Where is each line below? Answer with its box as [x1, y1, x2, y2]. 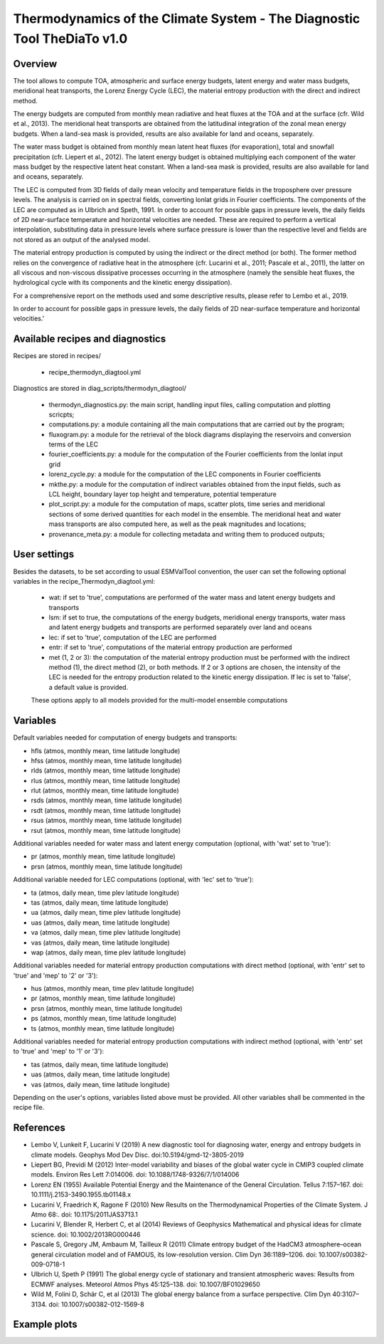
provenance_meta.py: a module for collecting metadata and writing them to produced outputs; [48, 530, 325, 538]
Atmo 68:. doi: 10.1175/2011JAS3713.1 [31, 1210, 138, 1219]
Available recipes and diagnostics [13, 333, 166, 345]
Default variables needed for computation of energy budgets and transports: [13, 733, 238, 742]
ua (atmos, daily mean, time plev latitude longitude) [31, 908, 181, 917]
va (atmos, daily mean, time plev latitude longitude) [31, 928, 181, 937]
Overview [13, 58, 58, 70]
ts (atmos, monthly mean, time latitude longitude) [31, 1024, 175, 1032]
